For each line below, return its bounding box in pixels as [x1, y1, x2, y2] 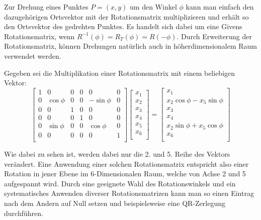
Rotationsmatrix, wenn [4, 31, 75, 41]
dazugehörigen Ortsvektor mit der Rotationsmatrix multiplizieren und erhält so [4, 11, 249, 22]
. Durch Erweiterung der [177, 31, 252, 41]
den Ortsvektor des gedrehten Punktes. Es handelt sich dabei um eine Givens [4, 21, 242, 32]
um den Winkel [130, 2, 177, 12]
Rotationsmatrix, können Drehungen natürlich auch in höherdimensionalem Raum [4, 41, 257, 51]
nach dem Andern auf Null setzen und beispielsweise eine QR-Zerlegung [4, 197, 226, 208]
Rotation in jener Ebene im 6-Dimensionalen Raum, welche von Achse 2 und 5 [4, 168, 246, 179]
